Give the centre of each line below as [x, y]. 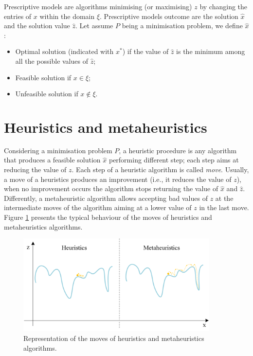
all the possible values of [52, 61]
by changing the [224, 6]
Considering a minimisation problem [58, 150]
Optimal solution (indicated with [64, 51]
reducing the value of [35, 169]
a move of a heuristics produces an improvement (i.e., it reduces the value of [118, 179]
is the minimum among [211, 51]
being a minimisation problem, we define [182, 26]
